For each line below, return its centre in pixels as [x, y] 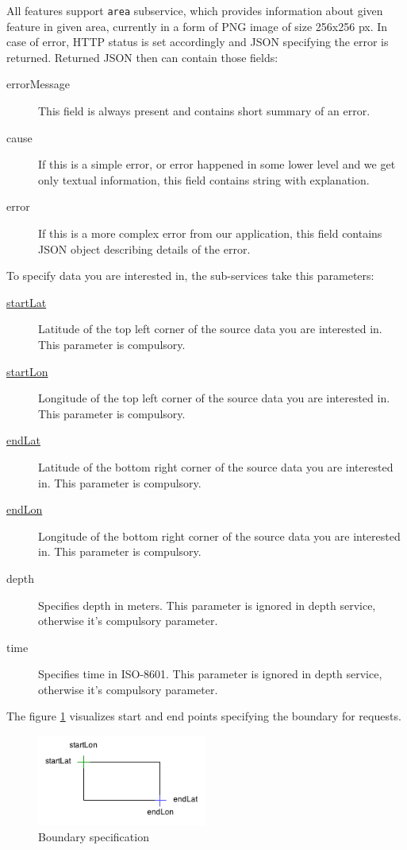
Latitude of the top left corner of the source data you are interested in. [210, 329]
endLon [25, 509]
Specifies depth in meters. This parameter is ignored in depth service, [207, 605]
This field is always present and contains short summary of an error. [204, 111]
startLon [27, 371]
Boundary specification [94, 837]
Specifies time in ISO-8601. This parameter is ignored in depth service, [210, 674]
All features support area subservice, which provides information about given [195, 10]
